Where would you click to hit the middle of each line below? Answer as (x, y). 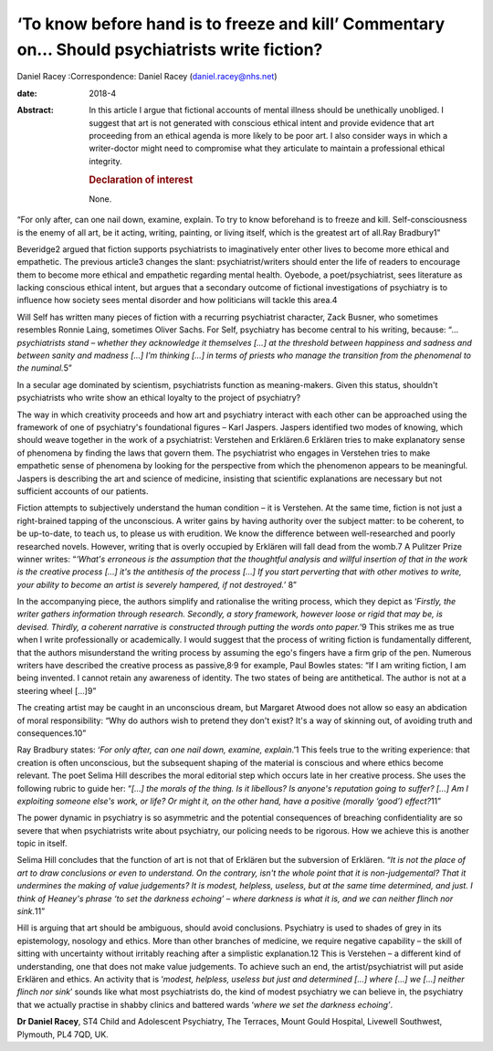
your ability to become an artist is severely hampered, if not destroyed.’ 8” (157, 584)
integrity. (105, 161)
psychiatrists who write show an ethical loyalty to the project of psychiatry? (159, 398)
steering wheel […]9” (57, 690)
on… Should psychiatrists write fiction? (170, 49)
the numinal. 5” (44, 368)
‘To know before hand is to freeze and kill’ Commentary (231, 24)
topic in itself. (42, 844)
